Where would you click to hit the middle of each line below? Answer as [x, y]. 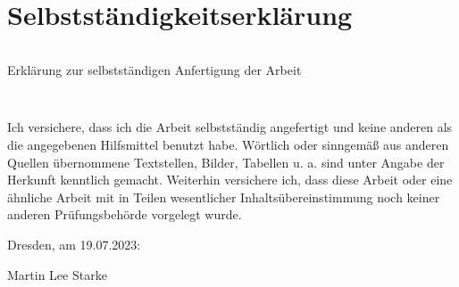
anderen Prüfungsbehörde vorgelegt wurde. [125, 214]
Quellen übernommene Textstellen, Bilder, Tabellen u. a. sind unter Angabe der [226, 162]
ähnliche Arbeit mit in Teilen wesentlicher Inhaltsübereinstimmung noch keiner [224, 197]
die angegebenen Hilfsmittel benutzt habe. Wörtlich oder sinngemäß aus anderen [228, 144]
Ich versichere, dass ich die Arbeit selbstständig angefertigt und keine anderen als [230, 127]
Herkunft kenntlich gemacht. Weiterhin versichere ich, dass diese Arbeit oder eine [230, 180]
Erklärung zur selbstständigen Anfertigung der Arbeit [154, 70]
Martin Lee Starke [57, 274]
